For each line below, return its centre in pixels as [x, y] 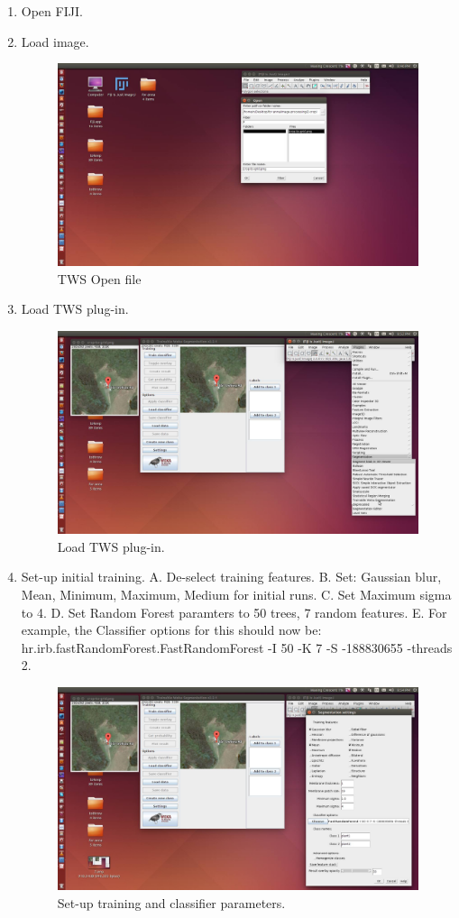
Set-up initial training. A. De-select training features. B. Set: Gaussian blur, [231, 577]
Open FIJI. [52, 11]
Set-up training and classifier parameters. [171, 902]
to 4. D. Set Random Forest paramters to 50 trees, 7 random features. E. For [234, 612]
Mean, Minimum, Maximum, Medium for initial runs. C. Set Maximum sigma [236, 594]
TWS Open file [99, 278]
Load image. [55, 41]
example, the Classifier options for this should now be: [171, 630]
